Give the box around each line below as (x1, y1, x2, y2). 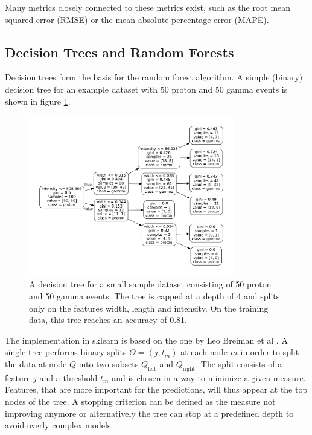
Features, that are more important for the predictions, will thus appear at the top (5, 383, 308, 396)
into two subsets (78, 357, 139, 370)
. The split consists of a (196, 357, 282, 370)
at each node (180, 345, 228, 358)
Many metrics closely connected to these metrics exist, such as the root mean (5, 1, 291, 13)
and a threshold (39, 371, 98, 384)
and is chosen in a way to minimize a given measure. (112, 371, 306, 384)
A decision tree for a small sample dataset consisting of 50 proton (29, 278, 272, 290)
